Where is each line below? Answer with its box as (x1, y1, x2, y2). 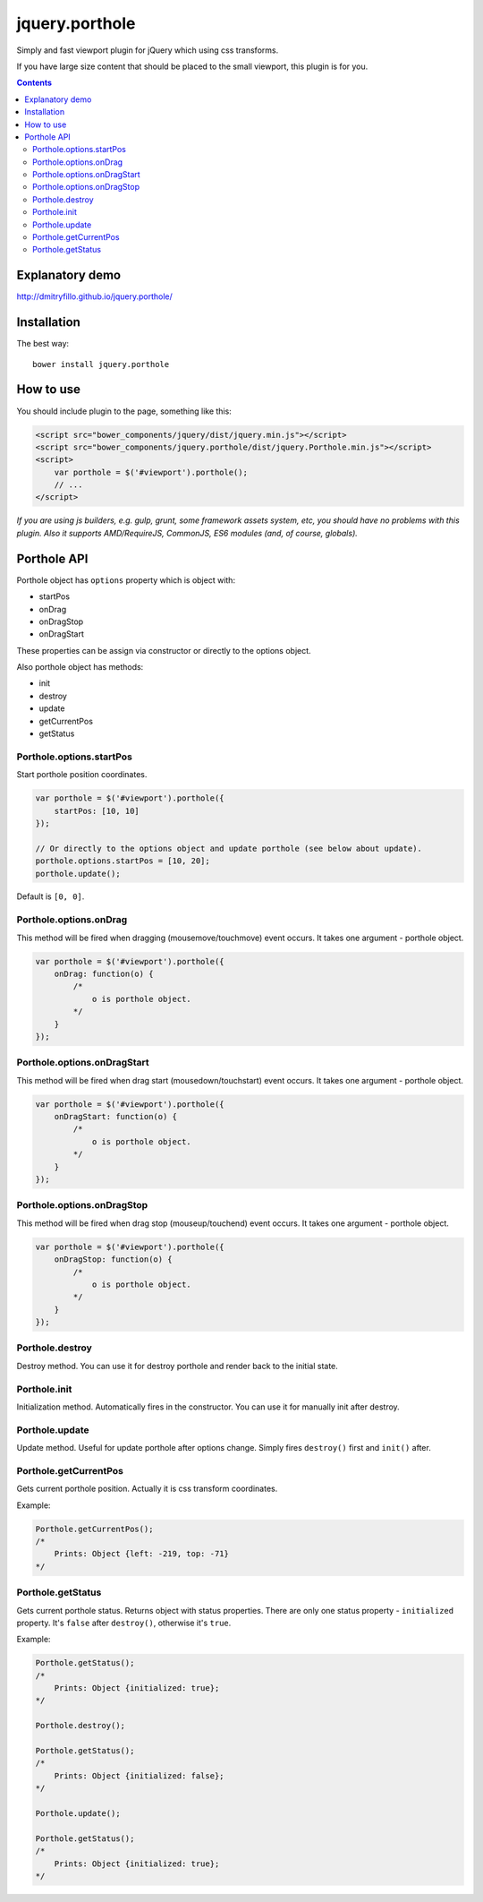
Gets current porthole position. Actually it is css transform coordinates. (16, 1483, 278, 1495)
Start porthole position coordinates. (16, 769, 148, 780)
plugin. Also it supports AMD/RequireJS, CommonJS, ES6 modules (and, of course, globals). (16, 527, 358, 538)
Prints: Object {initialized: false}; (54, 1770, 225, 1781)
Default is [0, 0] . (16, 891, 85, 902)
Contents (16, 77, 53, 89)
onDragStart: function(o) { (54, 1111, 178, 1122)
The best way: (16, 338, 70, 349)
